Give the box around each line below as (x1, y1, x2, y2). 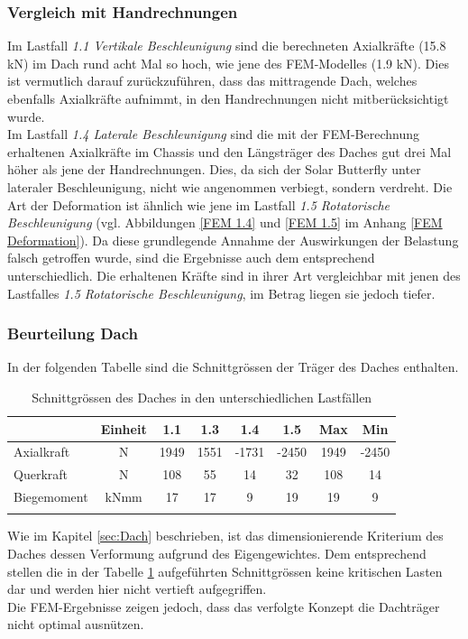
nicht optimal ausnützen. (7, 615, 144, 634)
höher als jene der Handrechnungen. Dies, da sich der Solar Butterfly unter (7, 160, 421, 179)
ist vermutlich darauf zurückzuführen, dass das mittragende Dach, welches (7, 71, 418, 90)
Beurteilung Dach (7, 322, 139, 345)
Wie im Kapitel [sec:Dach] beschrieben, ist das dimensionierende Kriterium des (7, 526, 444, 545)
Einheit (100, 419, 147, 438)
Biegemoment (14, 487, 88, 506)
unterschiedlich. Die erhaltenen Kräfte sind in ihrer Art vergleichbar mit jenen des (7, 265, 461, 284)
